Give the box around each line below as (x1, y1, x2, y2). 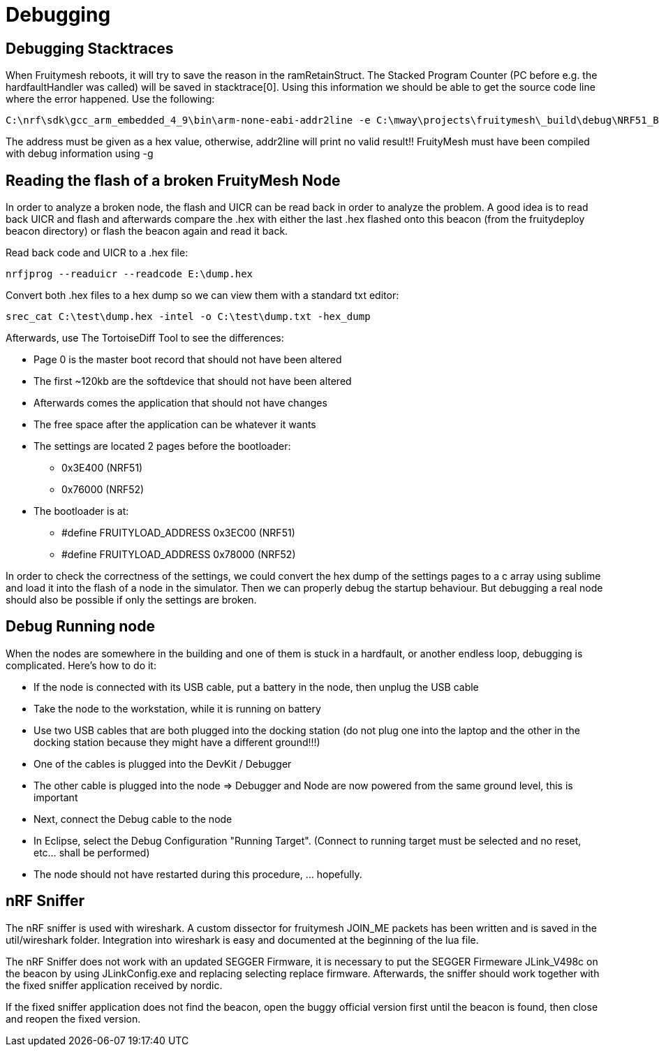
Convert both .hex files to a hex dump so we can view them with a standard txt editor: (6, 289, 399, 302)
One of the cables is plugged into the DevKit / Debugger (34, 757, 292, 770)
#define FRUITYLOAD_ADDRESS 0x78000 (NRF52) (61, 548, 296, 561)
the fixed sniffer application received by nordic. (6, 979, 223, 991)
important (34, 791, 78, 803)
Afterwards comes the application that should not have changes (34, 397, 327, 409)
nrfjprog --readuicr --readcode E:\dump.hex (6, 268, 253, 280)
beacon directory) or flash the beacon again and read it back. (6, 225, 288, 238)
